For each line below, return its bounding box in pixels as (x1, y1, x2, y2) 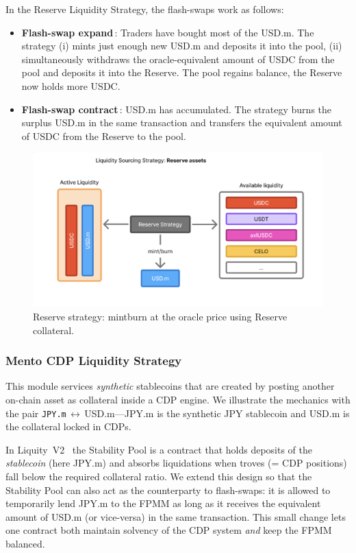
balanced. (5, 537, 45, 551)
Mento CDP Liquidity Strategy (5, 352, 182, 369)
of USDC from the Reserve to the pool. (21, 128, 186, 143)
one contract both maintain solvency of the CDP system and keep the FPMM (5, 523, 332, 537)
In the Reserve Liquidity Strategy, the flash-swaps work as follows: (5, 2, 284, 16)
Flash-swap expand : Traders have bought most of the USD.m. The (21, 25, 314, 39)
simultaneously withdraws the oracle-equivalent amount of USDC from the (21, 51, 335, 66)
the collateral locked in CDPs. (5, 419, 131, 434)
